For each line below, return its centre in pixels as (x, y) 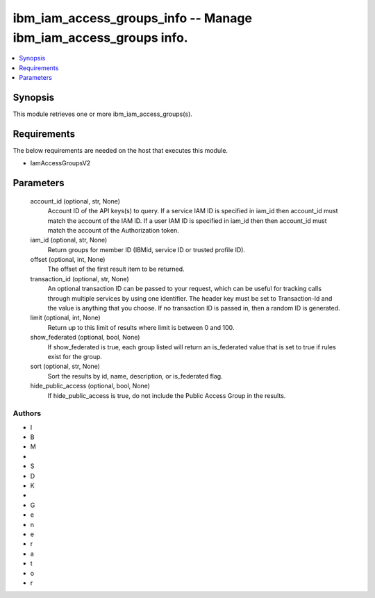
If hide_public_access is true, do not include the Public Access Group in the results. (167, 395)
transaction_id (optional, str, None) (80, 279)
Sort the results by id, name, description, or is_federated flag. (135, 376)
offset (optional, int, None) (68, 260)
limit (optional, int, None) (65, 318)
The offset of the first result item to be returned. (116, 269)
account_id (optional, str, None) (75, 201)
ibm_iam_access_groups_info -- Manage (133, 18)
